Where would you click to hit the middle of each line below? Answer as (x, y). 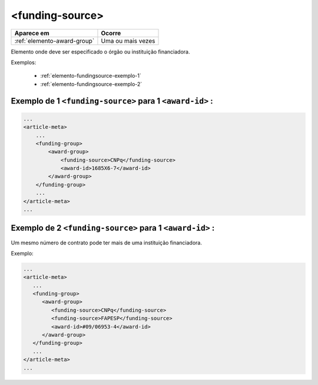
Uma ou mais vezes (128, 41)
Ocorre (111, 33)
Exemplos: (24, 62)
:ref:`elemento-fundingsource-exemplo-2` (91, 84)
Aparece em (32, 33)
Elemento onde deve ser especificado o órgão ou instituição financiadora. (100, 52)
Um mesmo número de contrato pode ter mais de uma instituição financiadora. (107, 243)
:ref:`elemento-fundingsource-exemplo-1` (91, 76)
